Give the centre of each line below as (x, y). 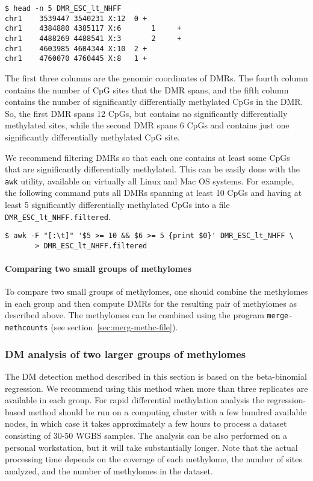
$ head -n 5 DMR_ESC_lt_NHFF (63, 8)
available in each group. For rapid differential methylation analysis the (135, 400)
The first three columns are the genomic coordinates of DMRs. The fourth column (156, 77)
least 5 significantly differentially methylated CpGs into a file (117, 204)
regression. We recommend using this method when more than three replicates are (156, 388)
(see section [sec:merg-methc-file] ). (114, 327)
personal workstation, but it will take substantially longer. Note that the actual (151, 447)
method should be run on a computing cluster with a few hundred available (167, 411)
